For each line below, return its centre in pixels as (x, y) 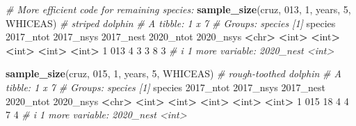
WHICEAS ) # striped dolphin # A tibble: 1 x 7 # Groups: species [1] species (171, 23)
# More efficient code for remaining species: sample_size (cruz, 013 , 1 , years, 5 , (178, 9)
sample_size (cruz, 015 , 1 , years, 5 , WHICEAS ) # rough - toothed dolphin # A (173, 73)
